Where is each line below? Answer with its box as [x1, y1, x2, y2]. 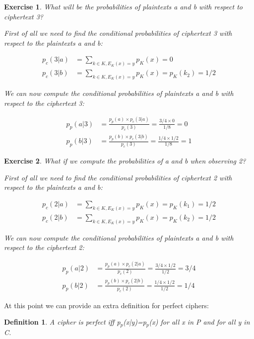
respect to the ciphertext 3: [4, 97, 84, 108]
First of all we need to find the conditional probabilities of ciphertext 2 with [4, 172, 232, 182]
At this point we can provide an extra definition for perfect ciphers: [4, 300, 209, 310]
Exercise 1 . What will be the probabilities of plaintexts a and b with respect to [4, 1, 243, 11]
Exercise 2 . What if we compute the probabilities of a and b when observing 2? [4, 156, 246, 166]
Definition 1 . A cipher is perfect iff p [4, 317, 121, 327]
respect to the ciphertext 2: [4, 242, 84, 253]
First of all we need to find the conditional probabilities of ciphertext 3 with [4, 28, 232, 38]
